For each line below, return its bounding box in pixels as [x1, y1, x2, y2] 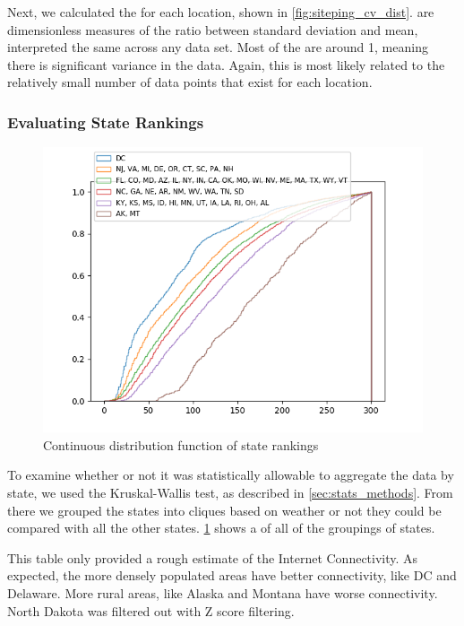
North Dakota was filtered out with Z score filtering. [7, 601, 295, 620]
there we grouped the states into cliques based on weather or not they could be [7, 500, 442, 519]
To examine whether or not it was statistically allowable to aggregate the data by [7, 465, 454, 484]
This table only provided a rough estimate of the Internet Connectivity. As [7, 548, 418, 567]
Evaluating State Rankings [7, 110, 204, 133]
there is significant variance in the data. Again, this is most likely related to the [7, 55, 445, 74]
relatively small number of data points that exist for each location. [7, 73, 373, 91]
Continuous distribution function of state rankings [43, 435, 319, 454]
